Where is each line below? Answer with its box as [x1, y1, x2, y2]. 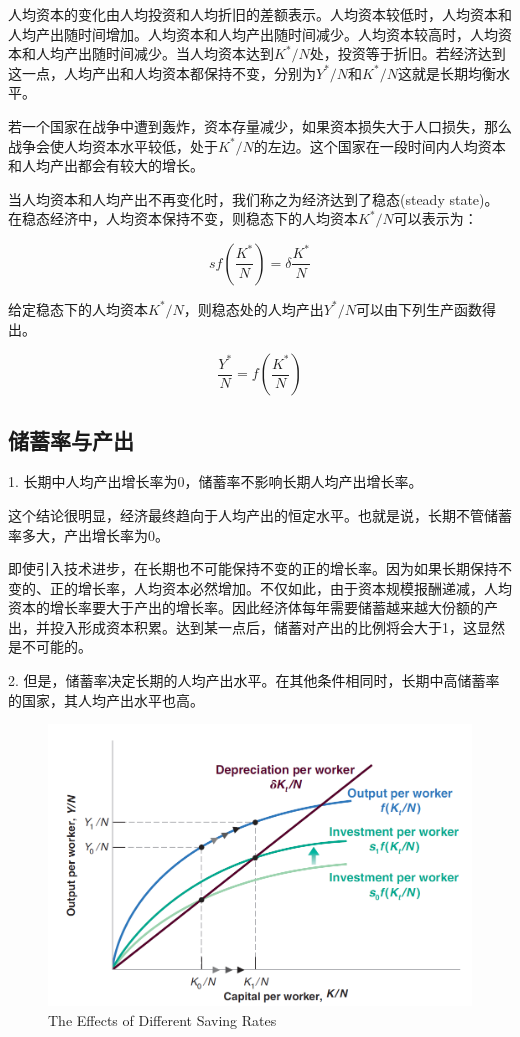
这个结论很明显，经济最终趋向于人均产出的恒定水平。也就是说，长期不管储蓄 [8, 504, 512, 525]
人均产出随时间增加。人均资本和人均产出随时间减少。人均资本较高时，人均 [8, 23, 498, 44]
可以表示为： [393, 208, 478, 229]
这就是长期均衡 [397, 62, 496, 83]
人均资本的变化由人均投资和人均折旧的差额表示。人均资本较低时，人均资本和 [8, 4, 512, 24]
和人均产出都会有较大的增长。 [8, 155, 204, 176]
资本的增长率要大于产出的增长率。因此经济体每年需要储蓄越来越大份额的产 [8, 597, 498, 618]
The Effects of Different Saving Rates [48, 1009, 277, 1030]
